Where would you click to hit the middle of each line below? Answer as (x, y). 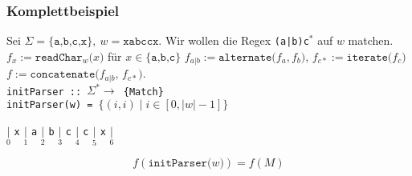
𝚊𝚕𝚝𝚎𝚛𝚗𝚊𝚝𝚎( (247, 57)
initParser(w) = (50, 104)
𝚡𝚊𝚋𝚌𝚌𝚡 (141, 42)
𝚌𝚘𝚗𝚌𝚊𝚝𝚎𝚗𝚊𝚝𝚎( (65, 75)
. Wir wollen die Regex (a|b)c (234, 40)
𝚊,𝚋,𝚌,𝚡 (71, 42)
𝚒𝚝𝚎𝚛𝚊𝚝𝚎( (369, 57)
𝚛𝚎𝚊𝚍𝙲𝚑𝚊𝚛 (59, 57)
